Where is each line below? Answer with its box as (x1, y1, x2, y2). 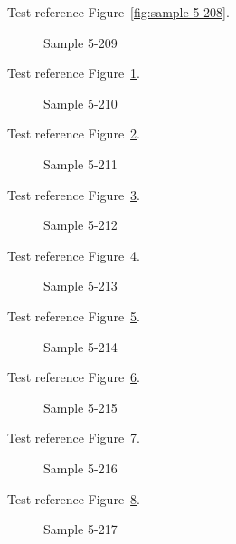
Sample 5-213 (43, 276, 118, 295)
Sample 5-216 (43, 458, 118, 477)
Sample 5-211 (43, 154, 118, 173)
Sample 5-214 (43, 337, 118, 356)
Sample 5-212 (43, 215, 118, 234)
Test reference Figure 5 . (7, 306, 140, 325)
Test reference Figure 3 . (7, 185, 140, 204)
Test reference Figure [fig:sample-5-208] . (7, 3, 230, 21)
